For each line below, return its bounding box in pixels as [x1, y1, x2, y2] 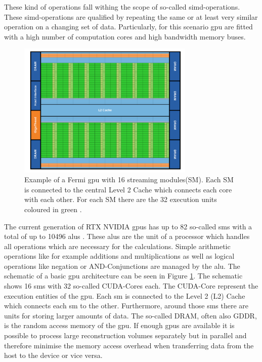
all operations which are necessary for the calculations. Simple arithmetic [4, 240, 231, 251]
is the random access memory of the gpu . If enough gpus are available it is [4, 320, 235, 331]
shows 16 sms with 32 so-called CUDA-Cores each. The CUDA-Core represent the [4, 280, 258, 291]
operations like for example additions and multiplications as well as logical [4, 251, 235, 261]
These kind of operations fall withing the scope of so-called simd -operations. [4, 2, 240, 12]
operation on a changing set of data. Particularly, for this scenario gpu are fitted [4, 21, 253, 32]
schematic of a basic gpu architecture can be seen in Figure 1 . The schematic [4, 270, 243, 281]
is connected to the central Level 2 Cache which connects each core [24, 184, 232, 194]
